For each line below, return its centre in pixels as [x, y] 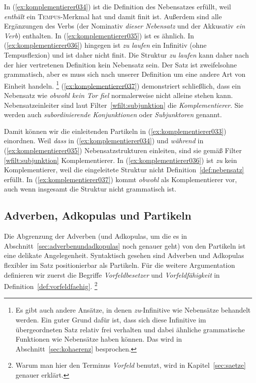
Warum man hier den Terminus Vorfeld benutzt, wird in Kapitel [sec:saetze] [131, 365]
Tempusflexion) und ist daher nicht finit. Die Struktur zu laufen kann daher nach [127, 54]
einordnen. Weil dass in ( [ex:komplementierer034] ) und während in [104, 141]
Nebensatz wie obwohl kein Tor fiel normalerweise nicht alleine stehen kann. [118, 95]
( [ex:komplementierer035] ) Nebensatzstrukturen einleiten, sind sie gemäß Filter [123, 150]
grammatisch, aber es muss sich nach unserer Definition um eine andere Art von [125, 74]
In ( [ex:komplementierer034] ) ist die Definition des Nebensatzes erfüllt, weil [118, 6]
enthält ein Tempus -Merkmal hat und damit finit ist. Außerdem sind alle [113, 16]
